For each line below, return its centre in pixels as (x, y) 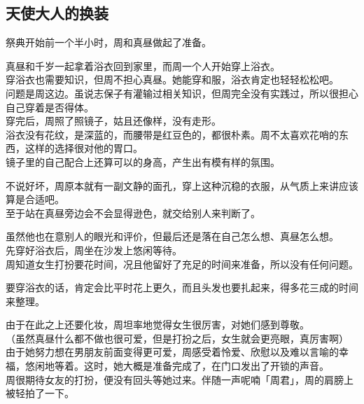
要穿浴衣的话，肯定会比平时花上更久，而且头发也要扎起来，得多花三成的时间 (182, 287)
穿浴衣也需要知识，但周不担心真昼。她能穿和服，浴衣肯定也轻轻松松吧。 (172, 79)
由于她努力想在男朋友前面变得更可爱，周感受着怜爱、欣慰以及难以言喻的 (172, 352)
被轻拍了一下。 (40, 393)
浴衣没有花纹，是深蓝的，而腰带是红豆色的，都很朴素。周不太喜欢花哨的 (172, 134)
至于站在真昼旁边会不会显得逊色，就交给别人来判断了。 (133, 213)
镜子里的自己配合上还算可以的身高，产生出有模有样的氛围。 (143, 161)
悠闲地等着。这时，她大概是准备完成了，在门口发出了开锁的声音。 (177, 366)
